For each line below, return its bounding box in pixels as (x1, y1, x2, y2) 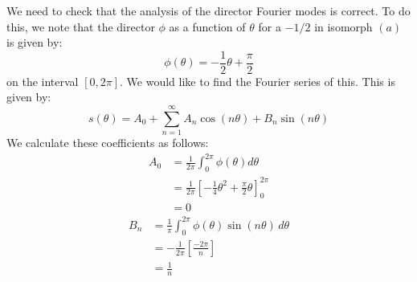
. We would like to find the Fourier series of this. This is (120, 72, 395, 89)
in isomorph (314, 18, 373, 35)
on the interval (6, 72, 79, 89)
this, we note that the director (6, 18, 155, 35)
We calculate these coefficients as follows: (6, 134, 209, 151)
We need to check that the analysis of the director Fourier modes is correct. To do (6, 2, 411, 18)
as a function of (169, 18, 246, 35)
